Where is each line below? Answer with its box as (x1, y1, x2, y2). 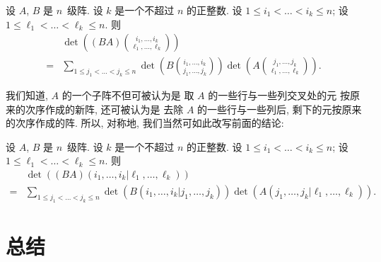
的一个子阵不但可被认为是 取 (61, 88, 194, 102)
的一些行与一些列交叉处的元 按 (208, 88, 350, 102)
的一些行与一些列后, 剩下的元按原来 (197, 101, 362, 116)
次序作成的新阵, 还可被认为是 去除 (25, 101, 184, 116)
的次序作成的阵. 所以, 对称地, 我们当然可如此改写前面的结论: (6, 115, 284, 130)
